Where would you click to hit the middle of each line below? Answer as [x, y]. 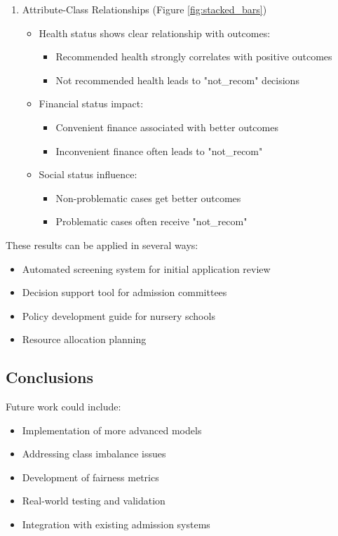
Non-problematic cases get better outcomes [148, 197]
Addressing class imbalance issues [94, 454]
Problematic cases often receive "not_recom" [151, 221]
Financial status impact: [91, 103]
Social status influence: [88, 174]
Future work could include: [63, 407]
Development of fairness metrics [90, 477]
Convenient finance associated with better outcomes [167, 127]
